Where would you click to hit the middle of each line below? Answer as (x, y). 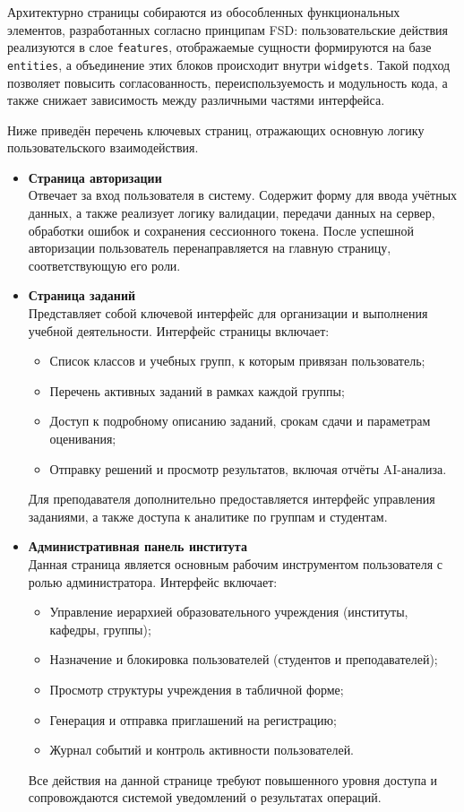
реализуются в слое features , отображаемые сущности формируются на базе (219, 47)
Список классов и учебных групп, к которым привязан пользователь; (237, 361)
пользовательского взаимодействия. (103, 147)
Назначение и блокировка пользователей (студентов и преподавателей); (244, 659)
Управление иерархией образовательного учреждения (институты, (229, 612)
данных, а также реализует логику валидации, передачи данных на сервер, (232, 213)
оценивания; (83, 438)
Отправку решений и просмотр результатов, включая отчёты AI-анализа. (248, 468)
